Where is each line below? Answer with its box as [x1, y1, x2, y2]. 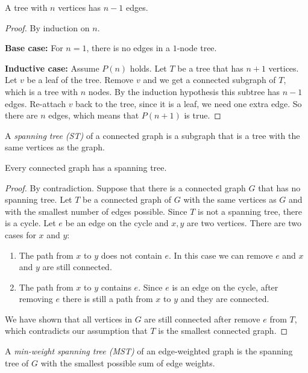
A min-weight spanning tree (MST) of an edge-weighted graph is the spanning [5, 345, 293, 357]
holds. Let [130, 61, 167, 74]
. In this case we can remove [169, 248, 273, 261]
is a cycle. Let [5, 217, 56, 229]
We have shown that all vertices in [5, 312, 132, 325]
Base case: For [5, 42, 63, 54]
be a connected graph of [83, 193, 172, 206]
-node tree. [177, 42, 217, 54]
